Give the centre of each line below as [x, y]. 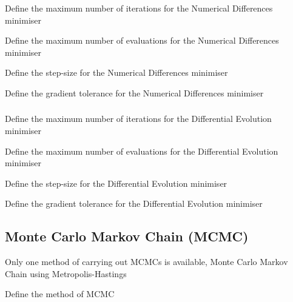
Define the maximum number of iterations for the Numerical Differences [139, 8]
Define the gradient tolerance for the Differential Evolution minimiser [134, 203]
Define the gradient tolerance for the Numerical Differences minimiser [134, 92]
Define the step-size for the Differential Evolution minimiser [116, 183]
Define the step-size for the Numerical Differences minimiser [116, 72]
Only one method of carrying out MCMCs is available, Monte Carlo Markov [146, 262]
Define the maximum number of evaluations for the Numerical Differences [142, 40]
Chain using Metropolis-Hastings [66, 273]
